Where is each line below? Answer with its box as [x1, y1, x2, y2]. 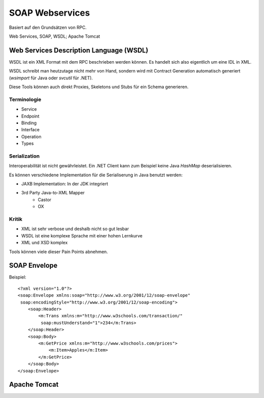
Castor [38, 196, 51, 203]
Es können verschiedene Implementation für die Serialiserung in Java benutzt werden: [9, 172, 183, 178]
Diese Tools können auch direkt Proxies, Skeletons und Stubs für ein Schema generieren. [9, 84, 189, 90]
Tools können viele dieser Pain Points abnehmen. [9, 249, 108, 255]
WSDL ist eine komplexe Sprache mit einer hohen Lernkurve [21, 233, 143, 238]
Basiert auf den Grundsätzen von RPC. [9, 24, 87, 30]
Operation [21, 134, 42, 140]
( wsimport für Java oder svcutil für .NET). [9, 75, 93, 81]
